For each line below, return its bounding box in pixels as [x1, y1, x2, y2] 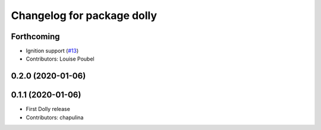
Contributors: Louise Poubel [26, 55, 95, 62]
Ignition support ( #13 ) [26, 47, 79, 55]
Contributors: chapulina [26, 113, 84, 121]
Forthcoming [11, 31, 60, 42]
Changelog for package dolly [11, 9, 158, 22]
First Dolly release [26, 106, 71, 113]
